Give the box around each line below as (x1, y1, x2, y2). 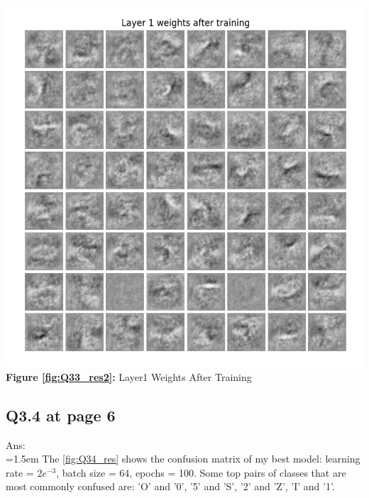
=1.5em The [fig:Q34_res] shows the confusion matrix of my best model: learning (6, 451, 360, 466)
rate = (6, 465, 34, 480)
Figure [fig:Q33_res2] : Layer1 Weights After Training (6, 369, 252, 384)
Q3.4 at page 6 (6, 404, 116, 426)
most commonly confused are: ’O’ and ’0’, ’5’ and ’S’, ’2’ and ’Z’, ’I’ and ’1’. (6, 479, 335, 494)
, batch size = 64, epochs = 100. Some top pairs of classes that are (56, 465, 346, 480)
